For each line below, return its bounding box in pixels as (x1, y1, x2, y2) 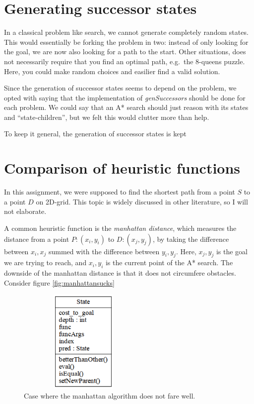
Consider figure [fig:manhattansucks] (4, 277, 115, 288)
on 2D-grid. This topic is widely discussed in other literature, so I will (36, 196, 248, 206)
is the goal (216, 246, 248, 256)
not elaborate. (4, 206, 47, 216)
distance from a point (4, 233, 69, 244)
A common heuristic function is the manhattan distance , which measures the (4, 222, 237, 233)
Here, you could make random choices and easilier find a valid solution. (4, 66, 220, 76)
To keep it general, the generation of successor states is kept (4, 128, 187, 139)
